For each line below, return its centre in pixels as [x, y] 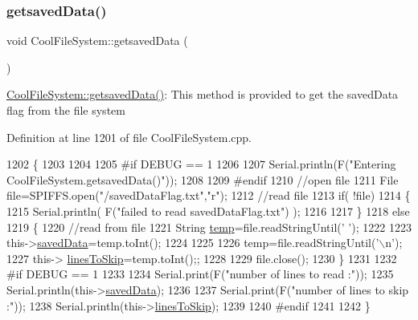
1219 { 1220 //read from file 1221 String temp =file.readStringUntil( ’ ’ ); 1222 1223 [209, 227]
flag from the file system [66, 110]
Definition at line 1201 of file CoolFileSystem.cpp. [129, 137]
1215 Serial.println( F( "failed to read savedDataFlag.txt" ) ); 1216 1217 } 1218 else [208, 211]
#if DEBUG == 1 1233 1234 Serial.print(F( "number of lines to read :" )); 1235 [200, 274]
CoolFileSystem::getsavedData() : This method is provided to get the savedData [203, 94]
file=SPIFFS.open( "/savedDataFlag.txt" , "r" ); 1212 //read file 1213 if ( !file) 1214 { [209, 195]
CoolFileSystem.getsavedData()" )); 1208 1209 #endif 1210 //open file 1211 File [203, 179]
